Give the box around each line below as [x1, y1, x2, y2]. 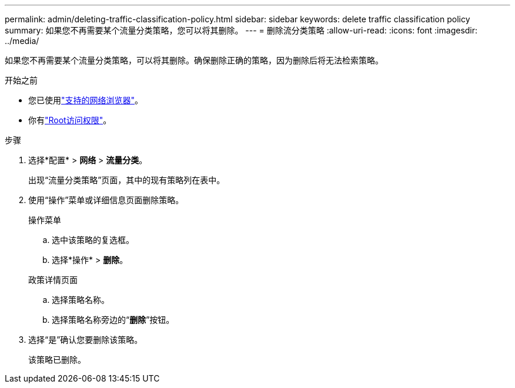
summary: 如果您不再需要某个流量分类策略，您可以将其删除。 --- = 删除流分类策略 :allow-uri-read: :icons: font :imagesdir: [5, 25, 478, 35]
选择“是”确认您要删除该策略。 [28, 335, 143, 345]
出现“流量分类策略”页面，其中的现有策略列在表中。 [28, 175, 225, 185]
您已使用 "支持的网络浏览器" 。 [28, 95, 143, 105]
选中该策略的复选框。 [52, 235, 134, 245]
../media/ [5, 36, 39, 46]
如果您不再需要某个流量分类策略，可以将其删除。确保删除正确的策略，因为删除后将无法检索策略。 [5, 55, 383, 65]
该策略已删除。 [28, 355, 86, 365]
